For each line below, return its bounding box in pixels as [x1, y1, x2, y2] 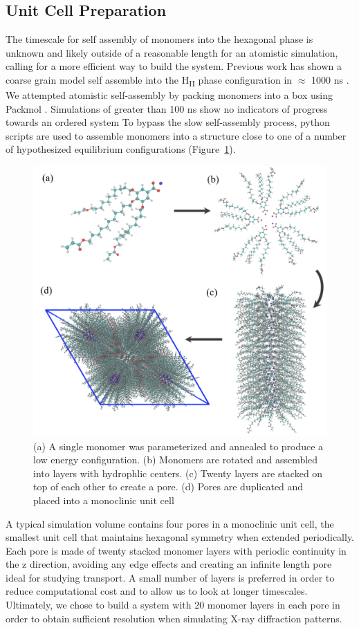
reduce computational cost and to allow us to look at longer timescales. [6, 584, 308, 598]
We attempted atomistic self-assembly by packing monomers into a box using [6, 88, 333, 102]
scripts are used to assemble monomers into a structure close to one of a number [6, 128, 347, 142]
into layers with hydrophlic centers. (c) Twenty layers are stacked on [33, 465, 323, 480]
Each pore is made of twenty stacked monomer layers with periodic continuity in [6, 543, 347, 557]
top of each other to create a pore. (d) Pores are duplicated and [33, 479, 304, 494]
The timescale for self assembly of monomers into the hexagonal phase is [6, 32, 313, 46]
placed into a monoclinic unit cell [33, 492, 174, 507]
